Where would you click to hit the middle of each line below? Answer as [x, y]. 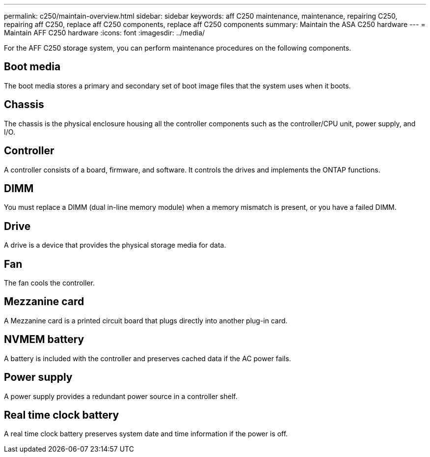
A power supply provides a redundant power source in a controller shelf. [121, 396]
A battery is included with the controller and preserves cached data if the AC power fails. [148, 358]
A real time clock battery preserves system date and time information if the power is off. [146, 434]
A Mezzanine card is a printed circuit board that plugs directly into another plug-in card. [146, 320]
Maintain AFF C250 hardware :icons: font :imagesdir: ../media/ [105, 33]
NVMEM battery [44, 340]
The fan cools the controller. [49, 283]
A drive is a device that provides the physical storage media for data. [115, 245]
